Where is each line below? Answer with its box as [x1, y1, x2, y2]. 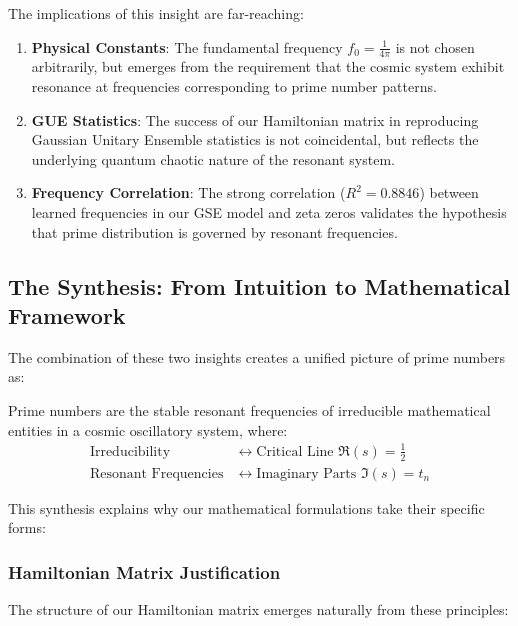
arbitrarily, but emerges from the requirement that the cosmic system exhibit [31, 56, 505, 77]
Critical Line [256, 444, 334, 459]
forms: [8, 517, 46, 538]
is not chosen [395, 36, 475, 57]
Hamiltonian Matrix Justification [8, 559, 281, 584]
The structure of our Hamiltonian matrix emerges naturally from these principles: [8, 598, 509, 619]
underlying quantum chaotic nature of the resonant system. [31, 148, 395, 169]
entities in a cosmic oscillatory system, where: [8, 419, 288, 440]
